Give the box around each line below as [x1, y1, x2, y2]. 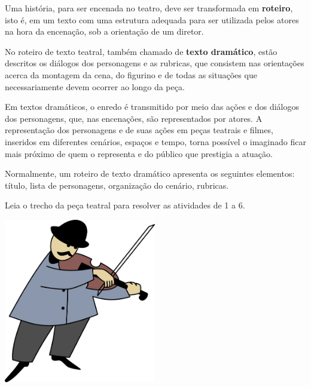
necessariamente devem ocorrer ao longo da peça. [5, 80, 185, 93]
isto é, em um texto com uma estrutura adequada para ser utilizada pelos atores [5, 13, 299, 26]
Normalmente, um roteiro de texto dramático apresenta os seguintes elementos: [5, 167, 295, 180]
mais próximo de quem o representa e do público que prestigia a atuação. [5, 147, 273, 159]
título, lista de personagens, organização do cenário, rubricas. [5, 179, 229, 191]
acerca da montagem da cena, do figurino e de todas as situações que [5, 68, 257, 81]
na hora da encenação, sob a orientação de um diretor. [5, 25, 204, 38]
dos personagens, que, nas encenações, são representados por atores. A [5, 112, 263, 124]
